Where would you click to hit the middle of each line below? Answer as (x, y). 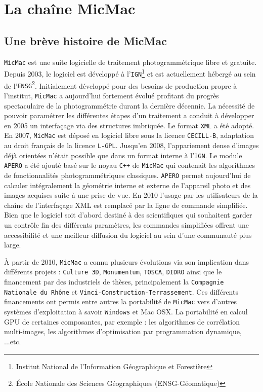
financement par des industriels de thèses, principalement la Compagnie (114, 282)
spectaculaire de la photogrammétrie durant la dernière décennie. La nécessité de (129, 105)
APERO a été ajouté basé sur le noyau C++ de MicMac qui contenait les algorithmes (130, 165)
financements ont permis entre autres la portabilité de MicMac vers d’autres (121, 301)
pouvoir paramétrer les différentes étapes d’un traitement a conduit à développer (129, 115)
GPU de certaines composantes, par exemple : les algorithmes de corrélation (122, 321)
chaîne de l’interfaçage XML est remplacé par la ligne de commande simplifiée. (126, 205)
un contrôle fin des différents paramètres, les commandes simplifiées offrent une (127, 225)
